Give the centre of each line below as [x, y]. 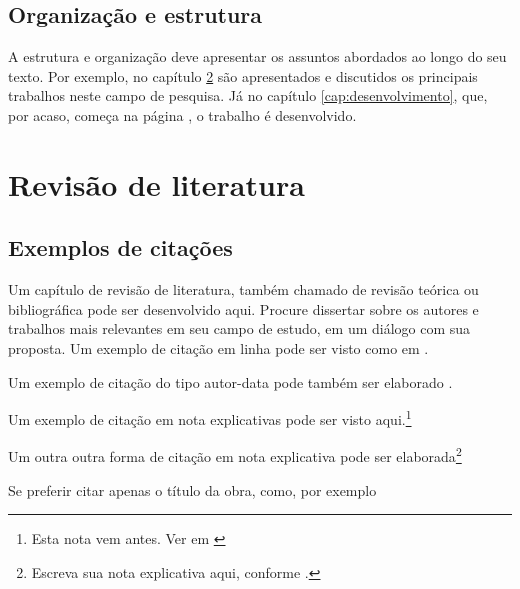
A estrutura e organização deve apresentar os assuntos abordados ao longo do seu [257, 56]
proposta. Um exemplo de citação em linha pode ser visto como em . [218, 347]
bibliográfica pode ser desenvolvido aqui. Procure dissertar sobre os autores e [243, 308]
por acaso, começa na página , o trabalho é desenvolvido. [182, 114]
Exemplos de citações [120, 247]
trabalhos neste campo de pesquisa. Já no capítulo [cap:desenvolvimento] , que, [248, 95]
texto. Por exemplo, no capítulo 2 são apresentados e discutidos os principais [243, 75]
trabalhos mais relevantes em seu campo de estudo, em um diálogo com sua [239, 328]
